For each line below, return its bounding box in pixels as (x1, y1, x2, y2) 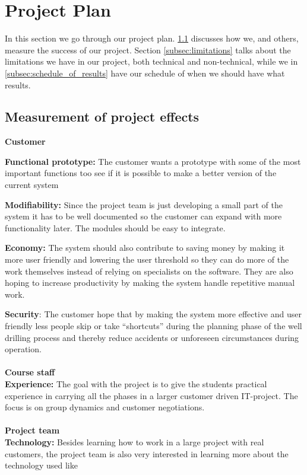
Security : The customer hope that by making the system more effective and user (5, 308, 302, 320)
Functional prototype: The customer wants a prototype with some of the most (5, 155, 301, 167)
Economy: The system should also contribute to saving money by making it (5, 241, 285, 254)
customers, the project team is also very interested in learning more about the (5, 447, 289, 460)
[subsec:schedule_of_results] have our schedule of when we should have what (5, 66, 285, 79)
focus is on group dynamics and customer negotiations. (5, 401, 205, 413)
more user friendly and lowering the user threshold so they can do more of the (5, 253, 289, 266)
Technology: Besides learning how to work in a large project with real (5, 435, 264, 448)
